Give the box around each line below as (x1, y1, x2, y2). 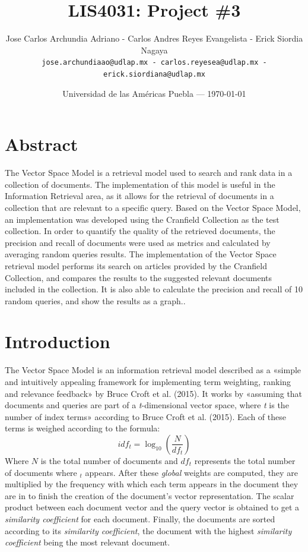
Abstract (5, 132, 78, 156)
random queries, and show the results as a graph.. (5, 294, 186, 307)
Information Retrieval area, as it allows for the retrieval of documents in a (5, 190, 274, 202)
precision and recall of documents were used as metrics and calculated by (5, 236, 271, 248)
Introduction (5, 329, 110, 354)
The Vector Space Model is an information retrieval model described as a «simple (5, 364, 301, 376)
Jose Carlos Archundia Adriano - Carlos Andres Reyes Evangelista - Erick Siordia (5, 32, 303, 45)
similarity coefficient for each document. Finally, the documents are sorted (5, 512, 275, 525)
